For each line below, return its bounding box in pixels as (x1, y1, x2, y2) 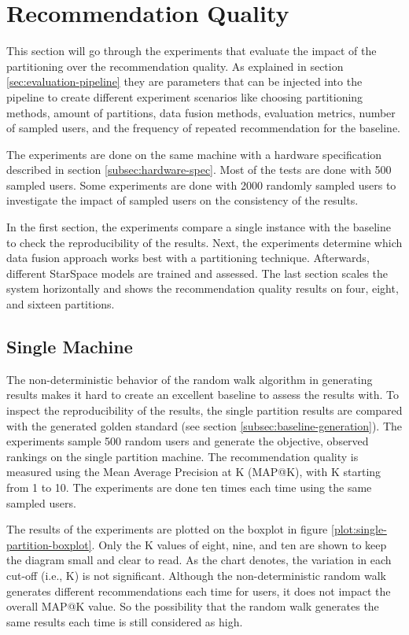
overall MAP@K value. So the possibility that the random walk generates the (6, 598, 379, 615)
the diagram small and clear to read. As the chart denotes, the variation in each (6, 552, 392, 568)
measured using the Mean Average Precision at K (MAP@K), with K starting (6, 463, 381, 480)
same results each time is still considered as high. (6, 613, 243, 629)
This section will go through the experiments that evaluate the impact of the (6, 42, 377, 59)
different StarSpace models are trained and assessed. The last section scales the (6, 264, 388, 281)
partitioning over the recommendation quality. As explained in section (6, 57, 344, 74)
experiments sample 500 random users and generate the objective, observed (6, 433, 369, 449)
